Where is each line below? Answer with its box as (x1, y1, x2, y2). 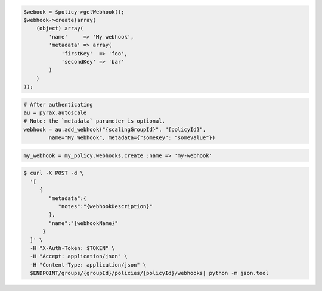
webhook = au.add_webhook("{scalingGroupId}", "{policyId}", (23, 126, 206, 133)
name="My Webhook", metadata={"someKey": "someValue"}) (48, 134, 216, 141)
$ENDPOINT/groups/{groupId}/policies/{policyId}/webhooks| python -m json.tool (30, 270, 270, 277)
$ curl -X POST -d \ (23, 170, 83, 177)
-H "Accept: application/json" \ (30, 253, 128, 260)
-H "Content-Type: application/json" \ (30, 261, 147, 268)
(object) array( (36, 25, 83, 32)
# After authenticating (23, 101, 94, 108)
